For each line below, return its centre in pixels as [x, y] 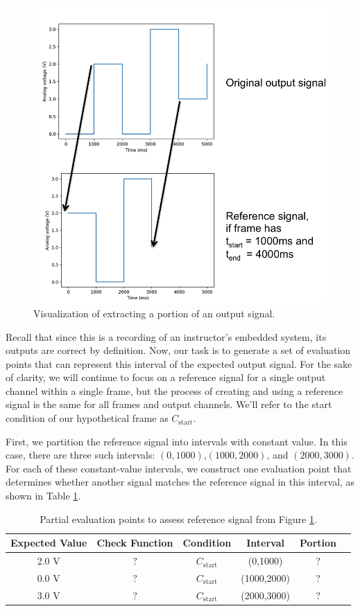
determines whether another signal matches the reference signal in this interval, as [180, 482]
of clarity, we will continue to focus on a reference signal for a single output [166, 377]
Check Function [135, 543]
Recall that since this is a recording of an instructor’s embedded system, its [166, 336]
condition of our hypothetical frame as [87, 418]
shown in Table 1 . [43, 496]
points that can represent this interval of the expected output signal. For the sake [179, 363]
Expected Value [49, 543]
